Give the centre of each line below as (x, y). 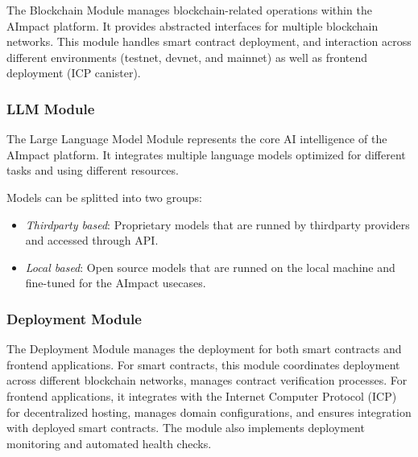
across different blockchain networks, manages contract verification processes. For (207, 380)
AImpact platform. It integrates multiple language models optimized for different (206, 154)
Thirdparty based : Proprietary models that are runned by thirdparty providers (217, 224)
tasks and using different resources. (93, 170)
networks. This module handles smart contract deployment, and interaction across (209, 41)
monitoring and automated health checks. (109, 443)
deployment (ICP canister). (74, 73)
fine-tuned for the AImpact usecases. (116, 283)
